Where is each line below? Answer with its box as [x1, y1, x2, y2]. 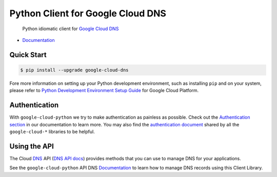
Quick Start [9, 50, 47, 59]
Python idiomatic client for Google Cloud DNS [22, 26, 119, 32]
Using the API [9, 142, 54, 150]
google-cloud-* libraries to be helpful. [9, 128, 95, 135]
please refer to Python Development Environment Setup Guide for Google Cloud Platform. [9, 87, 199, 94]
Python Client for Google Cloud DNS [9, 8, 167, 19]
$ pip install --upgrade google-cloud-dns [20, 67, 129, 73]
